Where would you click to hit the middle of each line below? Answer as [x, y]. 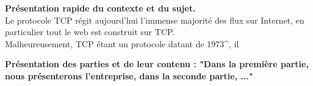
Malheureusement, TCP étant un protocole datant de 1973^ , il [122, 43]
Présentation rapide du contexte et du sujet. [100, 8]
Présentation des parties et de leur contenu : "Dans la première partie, [157, 64]
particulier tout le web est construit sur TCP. [90, 32]
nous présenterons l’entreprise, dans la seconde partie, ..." [129, 75]
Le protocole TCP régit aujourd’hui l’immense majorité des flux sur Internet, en [155, 20]
